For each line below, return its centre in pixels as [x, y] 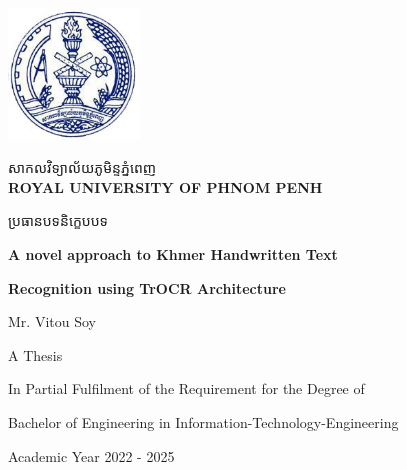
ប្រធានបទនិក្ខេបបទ [58, 220]
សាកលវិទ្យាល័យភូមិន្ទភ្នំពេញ [82, 167]
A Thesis [35, 354]
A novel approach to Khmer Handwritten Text [173, 253]
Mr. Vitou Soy [52, 321]
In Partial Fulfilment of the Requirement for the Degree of [186, 388]
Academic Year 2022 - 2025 [91, 455]
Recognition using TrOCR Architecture [147, 287]
